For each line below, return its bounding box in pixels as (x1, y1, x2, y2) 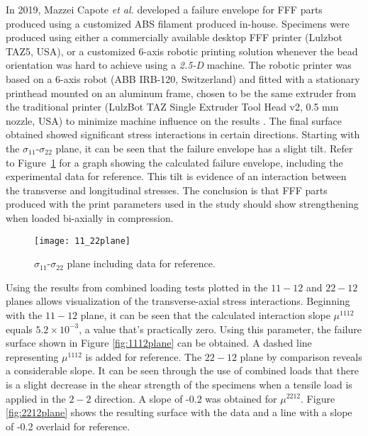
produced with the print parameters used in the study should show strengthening (6, 196, 359, 211)
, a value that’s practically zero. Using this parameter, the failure (79, 321, 362, 336)
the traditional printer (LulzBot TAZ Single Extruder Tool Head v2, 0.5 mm (6, 99, 339, 114)
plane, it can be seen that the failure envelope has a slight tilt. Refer (55, 140, 353, 155)
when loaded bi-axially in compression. (6, 210, 174, 225)
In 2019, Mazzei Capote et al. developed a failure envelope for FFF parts (6, 2, 323, 16)
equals (6, 321, 33, 336)
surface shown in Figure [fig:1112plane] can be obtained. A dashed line (6, 335, 312, 350)
